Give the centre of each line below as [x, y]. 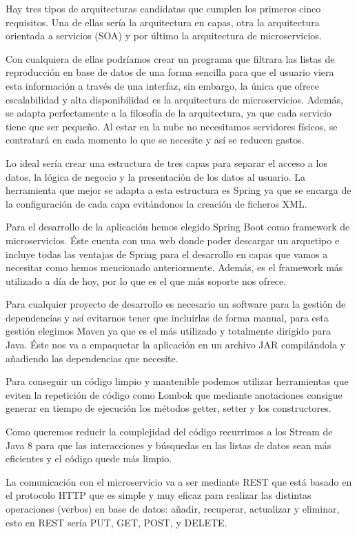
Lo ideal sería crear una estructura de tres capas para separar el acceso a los [166, 162]
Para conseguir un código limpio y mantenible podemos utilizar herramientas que [177, 381]
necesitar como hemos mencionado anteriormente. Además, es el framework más [174, 267]
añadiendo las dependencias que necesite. [92, 358]
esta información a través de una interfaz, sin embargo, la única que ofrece [163, 85]
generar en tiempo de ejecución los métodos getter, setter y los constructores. [169, 408]
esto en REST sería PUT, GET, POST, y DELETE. [116, 522]
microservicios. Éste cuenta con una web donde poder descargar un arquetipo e [173, 240]
